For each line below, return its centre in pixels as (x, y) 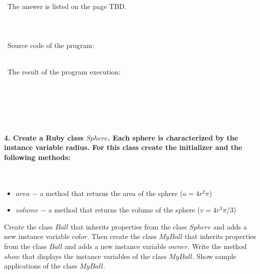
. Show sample (214, 256)
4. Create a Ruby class (44, 137)
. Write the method (217, 246)
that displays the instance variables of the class (94, 256)
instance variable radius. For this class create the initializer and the (123, 147)
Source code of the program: (51, 45)
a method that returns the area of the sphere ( (111, 193)
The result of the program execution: (64, 72)
